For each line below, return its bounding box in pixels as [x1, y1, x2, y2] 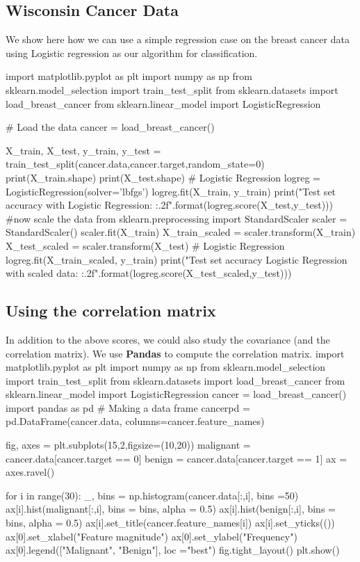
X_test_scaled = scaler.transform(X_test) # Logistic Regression [6, 238, 285, 252]
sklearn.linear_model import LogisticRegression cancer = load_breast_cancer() [6, 387, 347, 401]
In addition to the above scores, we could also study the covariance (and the [6, 332, 330, 346]
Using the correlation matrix [6, 300, 216, 321]
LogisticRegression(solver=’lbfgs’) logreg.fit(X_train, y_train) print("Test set [6, 184, 336, 198]
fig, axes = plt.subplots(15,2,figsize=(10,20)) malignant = [6, 437, 251, 452]
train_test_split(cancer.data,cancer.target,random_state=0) [6, 156, 265, 171]
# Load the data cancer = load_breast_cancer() [6, 120, 215, 134]
